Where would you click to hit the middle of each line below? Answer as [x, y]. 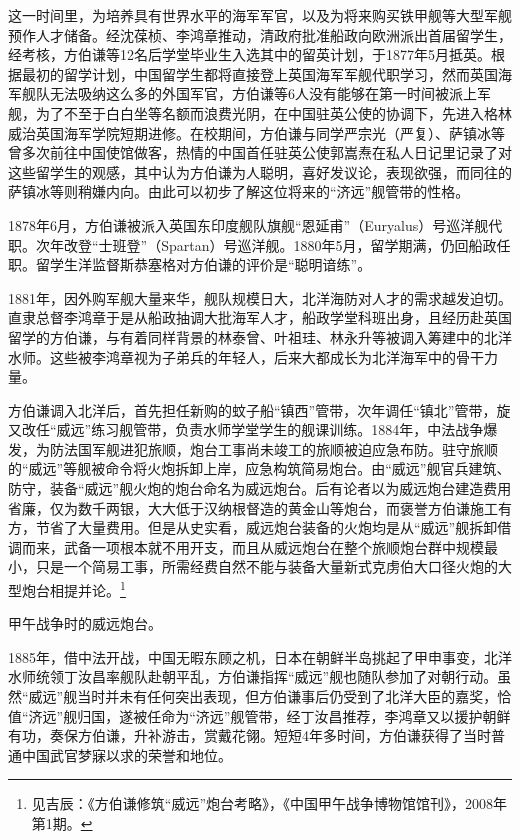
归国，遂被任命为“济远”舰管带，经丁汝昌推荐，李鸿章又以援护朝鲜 [294, 715]
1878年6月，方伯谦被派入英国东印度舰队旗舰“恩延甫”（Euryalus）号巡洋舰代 [255, 224]
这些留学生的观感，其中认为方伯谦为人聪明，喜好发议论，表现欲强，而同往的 [260, 171]
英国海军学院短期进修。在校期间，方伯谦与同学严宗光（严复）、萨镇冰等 [270, 132]
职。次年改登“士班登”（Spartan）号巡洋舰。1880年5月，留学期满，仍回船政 [252, 244]
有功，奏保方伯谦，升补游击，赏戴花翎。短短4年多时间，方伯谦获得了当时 [249, 735]
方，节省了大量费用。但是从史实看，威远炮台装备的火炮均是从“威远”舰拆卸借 [260, 527]
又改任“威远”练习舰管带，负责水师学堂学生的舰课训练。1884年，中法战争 [246, 429]
